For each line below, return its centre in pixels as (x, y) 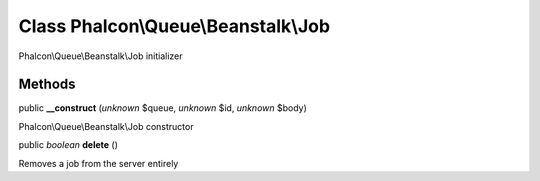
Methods (47, 84)
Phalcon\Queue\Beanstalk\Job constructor (106, 126)
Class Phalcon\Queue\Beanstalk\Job (174, 26)
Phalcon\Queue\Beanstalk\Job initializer (101, 56)
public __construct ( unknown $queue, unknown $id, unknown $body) (162, 108)
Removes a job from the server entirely (98, 163)
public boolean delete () (68, 145)
